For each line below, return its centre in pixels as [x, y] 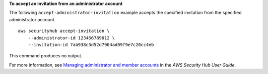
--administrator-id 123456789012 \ [71, 38]
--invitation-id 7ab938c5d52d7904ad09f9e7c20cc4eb [91, 45]
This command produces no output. [46, 56]
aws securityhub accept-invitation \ [64, 31]
